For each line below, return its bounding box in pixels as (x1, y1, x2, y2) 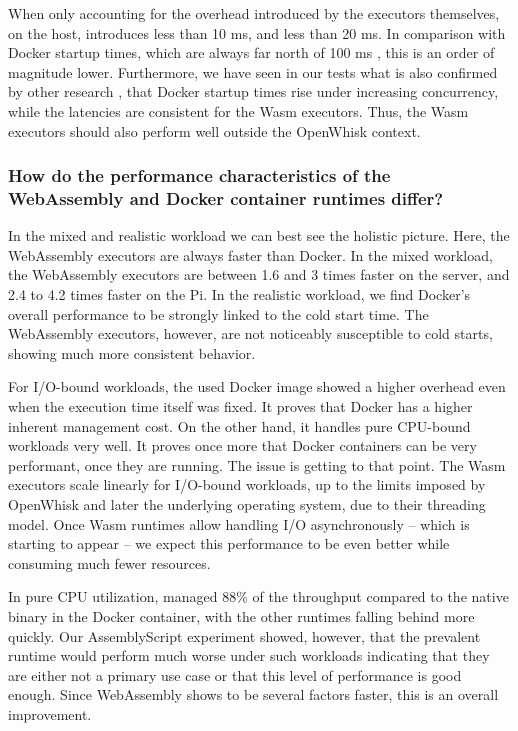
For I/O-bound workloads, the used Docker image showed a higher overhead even (8, 376, 506, 397)
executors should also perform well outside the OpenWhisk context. (8, 120, 421, 141)
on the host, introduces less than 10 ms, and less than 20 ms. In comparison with (8, 22, 506, 43)
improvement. (8, 703, 92, 724)
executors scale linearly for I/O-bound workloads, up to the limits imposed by (8, 474, 486, 495)
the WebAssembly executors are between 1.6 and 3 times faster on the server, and (8, 264, 510, 285)
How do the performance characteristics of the (8, 163, 391, 188)
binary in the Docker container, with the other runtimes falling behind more (8, 605, 475, 626)
